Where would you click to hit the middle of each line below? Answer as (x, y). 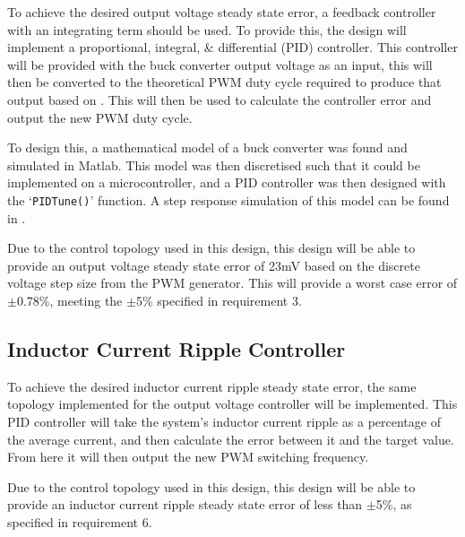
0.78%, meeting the (69, 300)
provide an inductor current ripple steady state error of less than (185, 504)
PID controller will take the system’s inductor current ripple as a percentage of (224, 421)
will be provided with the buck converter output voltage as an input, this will (220, 64)
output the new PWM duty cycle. (100, 117)
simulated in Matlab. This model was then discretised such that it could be (214, 165)
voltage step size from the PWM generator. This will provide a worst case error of (232, 283)
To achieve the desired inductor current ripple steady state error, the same (212, 386)
